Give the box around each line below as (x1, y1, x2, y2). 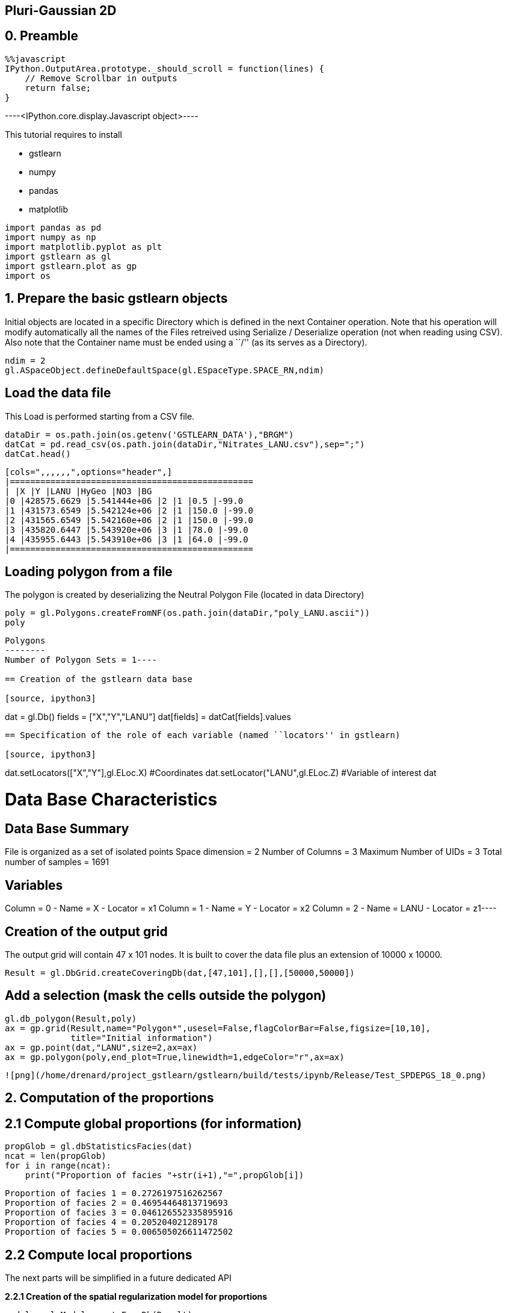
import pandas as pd (5, 222, 102, 232)
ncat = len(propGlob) (5, 1151, 106, 1161)
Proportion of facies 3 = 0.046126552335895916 (5, 1208, 233, 1218)
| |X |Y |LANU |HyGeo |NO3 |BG (5, 486, 152, 496)
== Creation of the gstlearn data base (5, 674, 192, 684)
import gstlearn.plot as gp (5, 261, 137, 271)
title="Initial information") (70, 1032, 213, 1043)
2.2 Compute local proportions (5, 1247, 192, 1262)
